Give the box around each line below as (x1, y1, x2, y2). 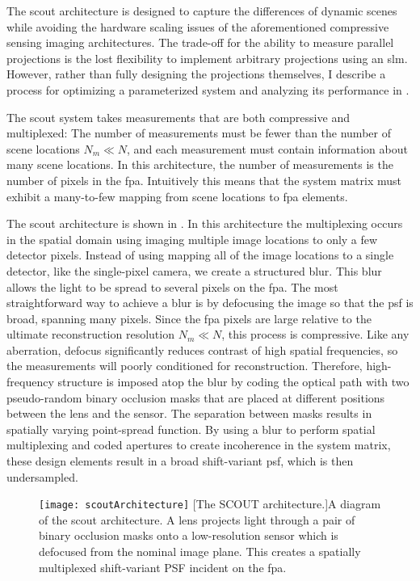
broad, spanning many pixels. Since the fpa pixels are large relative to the (6, 309, 372, 326)
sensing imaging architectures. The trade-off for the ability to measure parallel (6, 34, 394, 51)
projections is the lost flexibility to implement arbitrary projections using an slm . (6, 49, 408, 66)
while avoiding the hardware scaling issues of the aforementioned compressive (6, 18, 389, 35)
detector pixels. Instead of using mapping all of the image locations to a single (6, 246, 394, 263)
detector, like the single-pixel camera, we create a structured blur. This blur (6, 262, 382, 279)
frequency (6, 373, 54, 390)
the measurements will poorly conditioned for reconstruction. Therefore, (6, 357, 363, 374)
